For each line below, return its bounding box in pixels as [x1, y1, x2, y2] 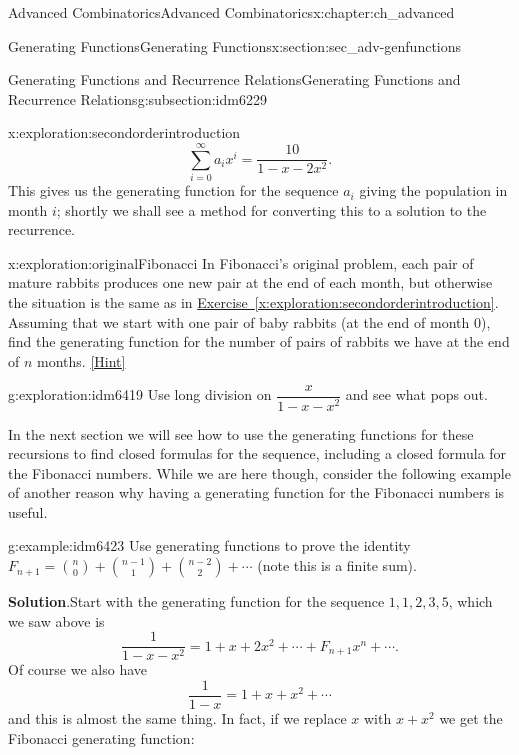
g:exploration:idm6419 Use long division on [8, 384, 272, 405]
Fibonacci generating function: [8, 727, 195, 748]
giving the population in [359, 180, 508, 201]
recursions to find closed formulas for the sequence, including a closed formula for [8, 443, 507, 464]
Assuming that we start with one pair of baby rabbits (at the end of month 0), [8, 311, 491, 332]
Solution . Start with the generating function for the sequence [8, 591, 385, 612]
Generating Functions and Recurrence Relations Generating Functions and [8, 69, 461, 90]
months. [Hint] [37, 350, 126, 371]
